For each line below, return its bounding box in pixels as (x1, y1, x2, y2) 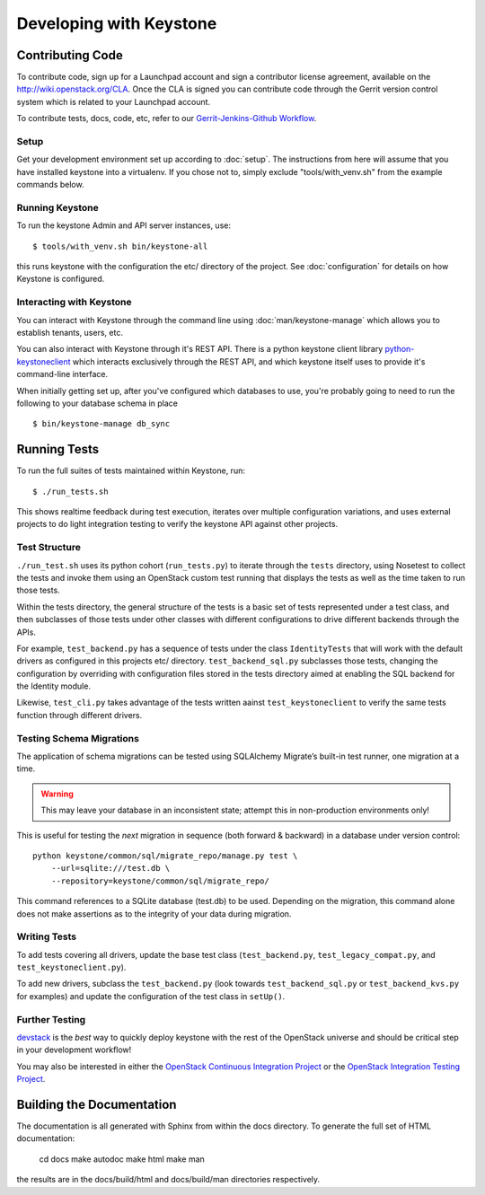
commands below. (16, 180, 84, 190)
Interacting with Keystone (16, 296, 132, 309)
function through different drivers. (16, 709, 143, 720)
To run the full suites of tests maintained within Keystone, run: (16, 465, 246, 476)
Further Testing (16, 1013, 86, 1025)
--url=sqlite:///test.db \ (50, 863, 171, 874)
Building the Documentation (16, 1096, 177, 1112)
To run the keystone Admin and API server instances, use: (16, 220, 231, 231)
